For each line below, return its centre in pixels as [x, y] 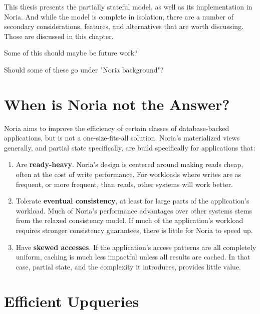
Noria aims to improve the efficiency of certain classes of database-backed [117, 128]
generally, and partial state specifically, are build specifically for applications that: [130, 147]
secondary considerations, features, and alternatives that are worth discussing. [124, 26]
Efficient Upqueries [72, 301]
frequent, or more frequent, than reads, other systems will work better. [124, 184]
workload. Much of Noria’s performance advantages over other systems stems [134, 210]
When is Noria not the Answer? [117, 104]
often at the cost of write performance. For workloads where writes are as [128, 174]
